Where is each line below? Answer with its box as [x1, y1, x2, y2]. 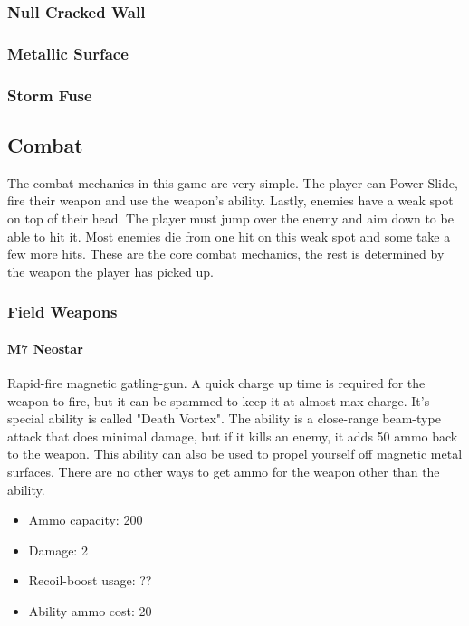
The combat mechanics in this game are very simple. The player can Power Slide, [7, 173, 458, 192]
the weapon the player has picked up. [7, 261, 215, 280]
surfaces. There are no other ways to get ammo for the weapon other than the [7, 461, 440, 480]
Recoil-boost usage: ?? [28, 571, 152, 590]
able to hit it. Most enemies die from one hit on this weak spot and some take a [7, 226, 451, 245]
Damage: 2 [28, 540, 88, 559]
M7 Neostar [7, 338, 83, 357]
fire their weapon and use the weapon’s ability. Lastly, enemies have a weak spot [7, 191, 454, 210]
